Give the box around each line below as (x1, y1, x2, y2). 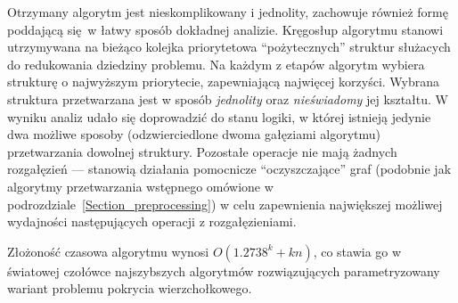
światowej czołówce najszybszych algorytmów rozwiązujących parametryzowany (7, 261, 440, 280)
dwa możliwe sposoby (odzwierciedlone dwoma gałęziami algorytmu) (7, 125, 381, 143)
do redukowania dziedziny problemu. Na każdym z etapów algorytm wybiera (7, 54, 425, 73)
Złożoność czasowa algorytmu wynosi (7, 242, 209, 260)
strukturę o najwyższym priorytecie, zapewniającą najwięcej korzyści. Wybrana (7, 72, 440, 91)
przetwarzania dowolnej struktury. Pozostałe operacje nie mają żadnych (7, 142, 397, 160)
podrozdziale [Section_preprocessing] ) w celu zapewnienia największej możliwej (7, 194, 443, 213)
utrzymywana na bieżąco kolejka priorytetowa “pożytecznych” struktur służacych (7, 37, 451, 56)
